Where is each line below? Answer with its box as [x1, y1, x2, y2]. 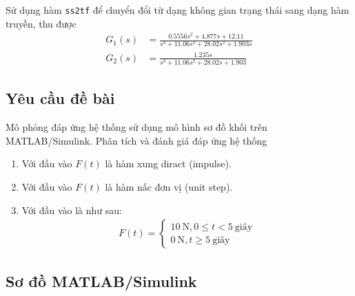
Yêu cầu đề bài [6, 87, 115, 109]
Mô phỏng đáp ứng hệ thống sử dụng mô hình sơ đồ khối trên [6, 120, 267, 134]
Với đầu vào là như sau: [21, 202, 122, 217]
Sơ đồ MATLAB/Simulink [6, 270, 197, 291]
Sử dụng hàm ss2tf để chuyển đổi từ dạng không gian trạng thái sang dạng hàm [6, 3, 349, 17]
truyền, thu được [6, 16, 77, 30]
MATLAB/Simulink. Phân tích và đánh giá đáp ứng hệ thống [6, 133, 267, 147]
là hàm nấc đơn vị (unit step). [105, 179, 233, 193]
